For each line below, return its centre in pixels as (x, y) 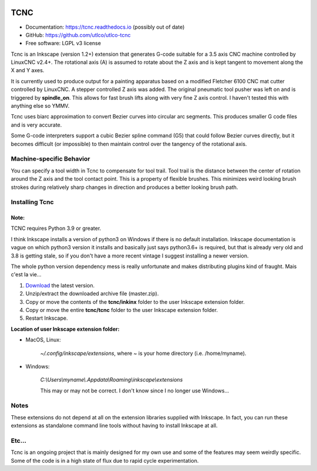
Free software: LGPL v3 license (63, 43)
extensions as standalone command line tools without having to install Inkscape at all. (114, 426)
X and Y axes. (28, 70)
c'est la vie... (26, 275)
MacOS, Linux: (43, 340)
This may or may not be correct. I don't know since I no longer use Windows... (135, 391)
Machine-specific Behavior (50, 159)
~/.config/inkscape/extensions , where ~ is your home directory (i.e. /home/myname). (143, 353)
